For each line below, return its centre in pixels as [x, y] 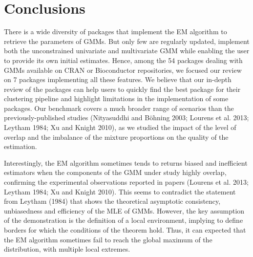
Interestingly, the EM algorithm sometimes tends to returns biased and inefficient [126, 162]
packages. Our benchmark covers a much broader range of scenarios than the [119, 108]
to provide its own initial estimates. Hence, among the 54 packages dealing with [123, 60]
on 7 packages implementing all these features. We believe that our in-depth [118, 79]
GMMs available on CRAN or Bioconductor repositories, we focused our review [123, 70]
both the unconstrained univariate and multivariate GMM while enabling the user [127, 51]
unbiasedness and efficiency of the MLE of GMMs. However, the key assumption [124, 210]
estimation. [21, 146]
